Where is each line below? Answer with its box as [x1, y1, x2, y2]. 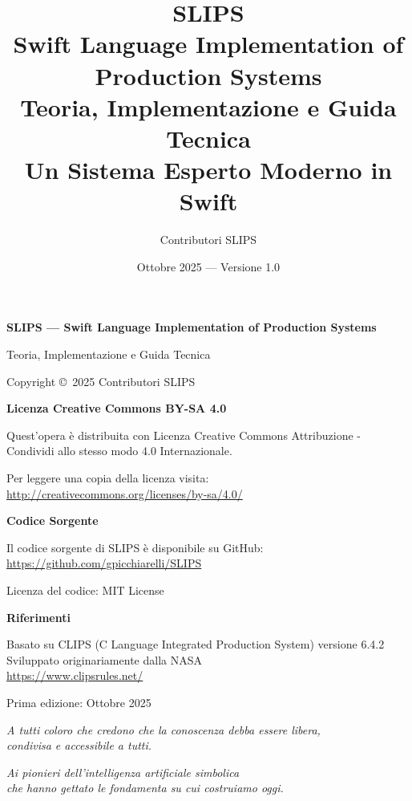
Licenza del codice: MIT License [6, 581, 164, 598]
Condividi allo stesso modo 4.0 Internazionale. [6, 442, 232, 459]
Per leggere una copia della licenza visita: [6, 470, 209, 486]
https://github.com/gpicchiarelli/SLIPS [6, 555, 202, 571]
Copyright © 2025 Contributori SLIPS [6, 372, 196, 389]
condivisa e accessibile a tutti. [6, 737, 152, 754]
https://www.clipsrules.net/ [6, 667, 143, 684]
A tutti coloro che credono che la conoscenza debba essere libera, [6, 721, 321, 738]
